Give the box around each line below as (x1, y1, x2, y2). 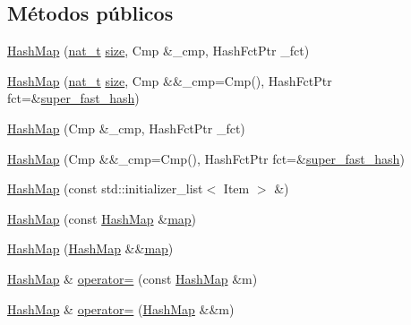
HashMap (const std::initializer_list (7, 179, 203, 198)
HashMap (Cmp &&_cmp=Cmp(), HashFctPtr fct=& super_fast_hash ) (7, 149, 405, 167)
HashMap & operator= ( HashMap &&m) (7, 299, 235, 318)
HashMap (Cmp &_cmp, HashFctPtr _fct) (7, 118, 245, 137)
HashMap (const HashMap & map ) (7, 209, 197, 227)
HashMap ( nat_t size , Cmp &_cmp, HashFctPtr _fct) (7, 41, 310, 60)
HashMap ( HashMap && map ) (7, 239, 174, 258)
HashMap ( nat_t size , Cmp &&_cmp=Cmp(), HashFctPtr (7, 71, 332, 90)
